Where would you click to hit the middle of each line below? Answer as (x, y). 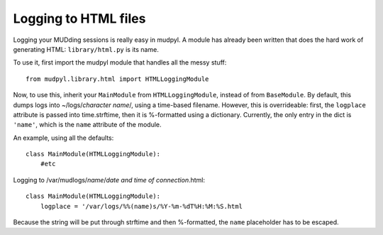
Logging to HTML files (79, 18)
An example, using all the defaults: (63, 138)
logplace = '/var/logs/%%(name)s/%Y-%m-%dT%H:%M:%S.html (141, 206)
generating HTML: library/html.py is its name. (86, 49)
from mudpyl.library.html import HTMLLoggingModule (117, 79)
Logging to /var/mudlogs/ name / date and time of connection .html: (109, 180)
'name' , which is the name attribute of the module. (88, 125)
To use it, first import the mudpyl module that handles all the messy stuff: (120, 62)
